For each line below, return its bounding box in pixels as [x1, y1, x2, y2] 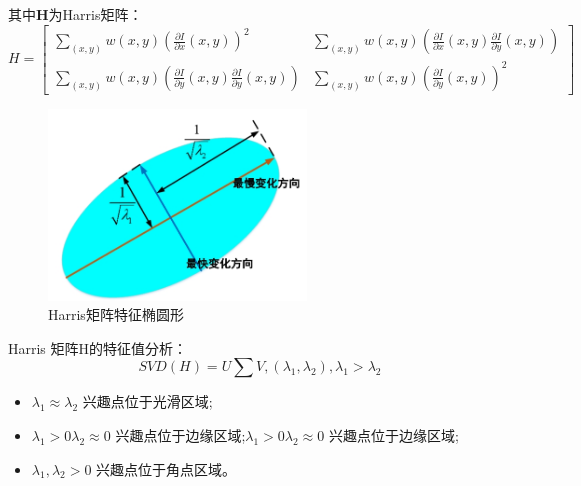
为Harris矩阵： [48, 4, 143, 24]
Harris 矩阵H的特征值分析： [8, 337, 188, 358]
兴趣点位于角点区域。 [96, 458, 237, 479]
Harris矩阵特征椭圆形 [48, 304, 184, 325]
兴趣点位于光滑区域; [82, 391, 213, 412]
